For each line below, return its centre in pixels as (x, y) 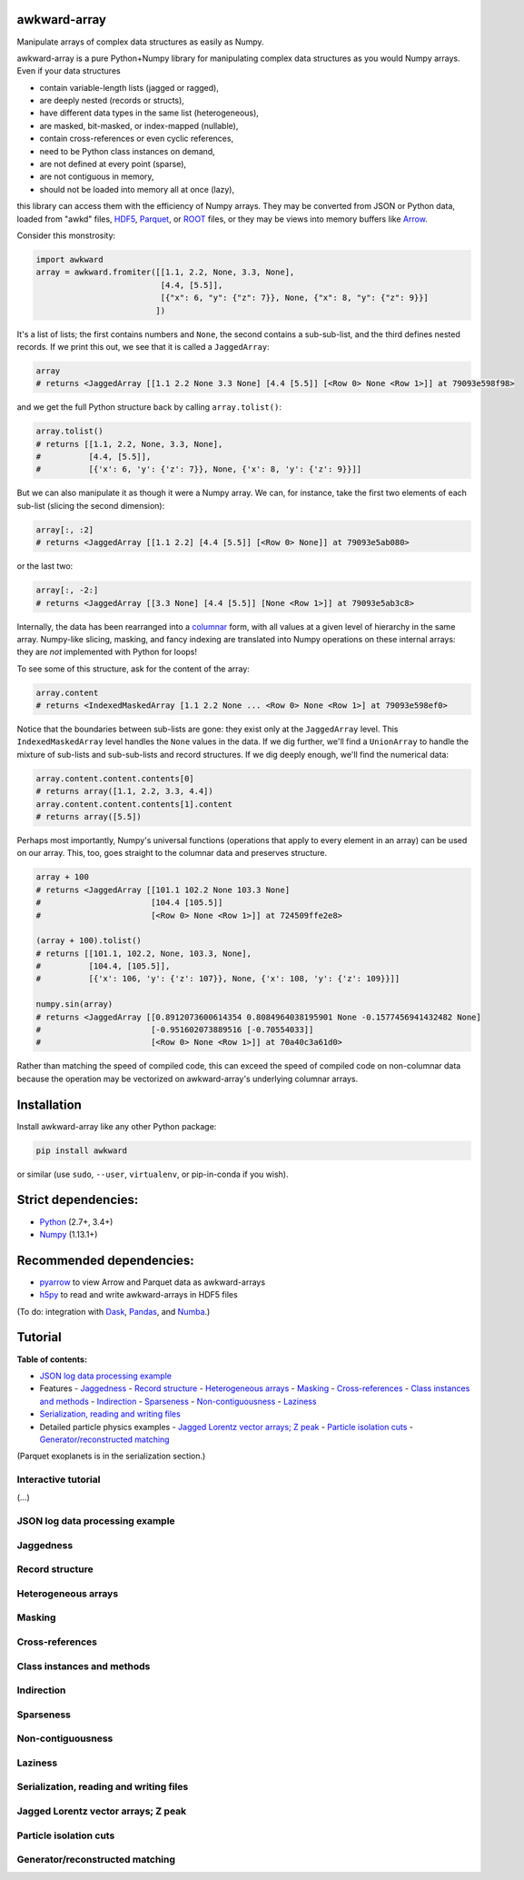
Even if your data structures (69, 71)
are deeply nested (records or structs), (112, 101)
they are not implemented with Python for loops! (107, 652)
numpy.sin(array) (74, 1005)
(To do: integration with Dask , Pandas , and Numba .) (114, 1311)
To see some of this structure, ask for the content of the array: (133, 669)
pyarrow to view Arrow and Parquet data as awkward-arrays (153, 1282)
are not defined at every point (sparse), (113, 164)
